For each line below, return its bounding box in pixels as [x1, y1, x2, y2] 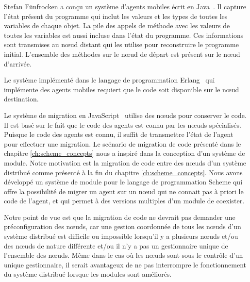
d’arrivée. [4, 58, 32, 68]
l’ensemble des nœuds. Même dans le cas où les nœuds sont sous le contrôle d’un [4, 250, 243, 260]
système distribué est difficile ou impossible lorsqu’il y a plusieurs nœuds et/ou [4, 231, 238, 241]
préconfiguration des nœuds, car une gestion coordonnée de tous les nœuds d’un [4, 221, 241, 232]
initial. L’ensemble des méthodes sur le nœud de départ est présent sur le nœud [4, 49, 240, 59]
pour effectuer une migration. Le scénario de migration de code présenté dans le [4, 138, 241, 149]
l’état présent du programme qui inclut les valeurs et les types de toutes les [4, 11, 228, 21]
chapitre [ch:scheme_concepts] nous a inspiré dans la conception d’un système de [4, 148, 245, 158]
